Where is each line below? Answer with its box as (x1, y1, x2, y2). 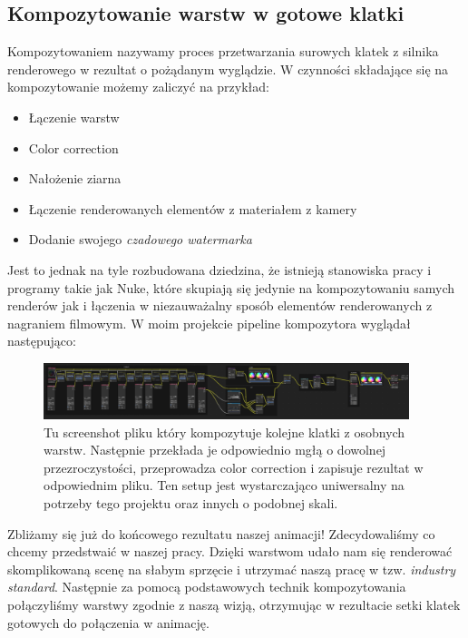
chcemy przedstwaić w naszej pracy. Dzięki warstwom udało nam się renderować (7, 542, 453, 561)
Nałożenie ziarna (28, 169, 122, 188)
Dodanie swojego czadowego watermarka (28, 230, 252, 249)
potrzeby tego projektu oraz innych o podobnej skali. (44, 494, 338, 513)
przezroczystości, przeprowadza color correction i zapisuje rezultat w (44, 457, 424, 476)
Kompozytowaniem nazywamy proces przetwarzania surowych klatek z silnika (7, 42, 439, 61)
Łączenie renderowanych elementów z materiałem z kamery (28, 199, 357, 218)
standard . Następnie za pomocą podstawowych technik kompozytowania (7, 577, 406, 596)
